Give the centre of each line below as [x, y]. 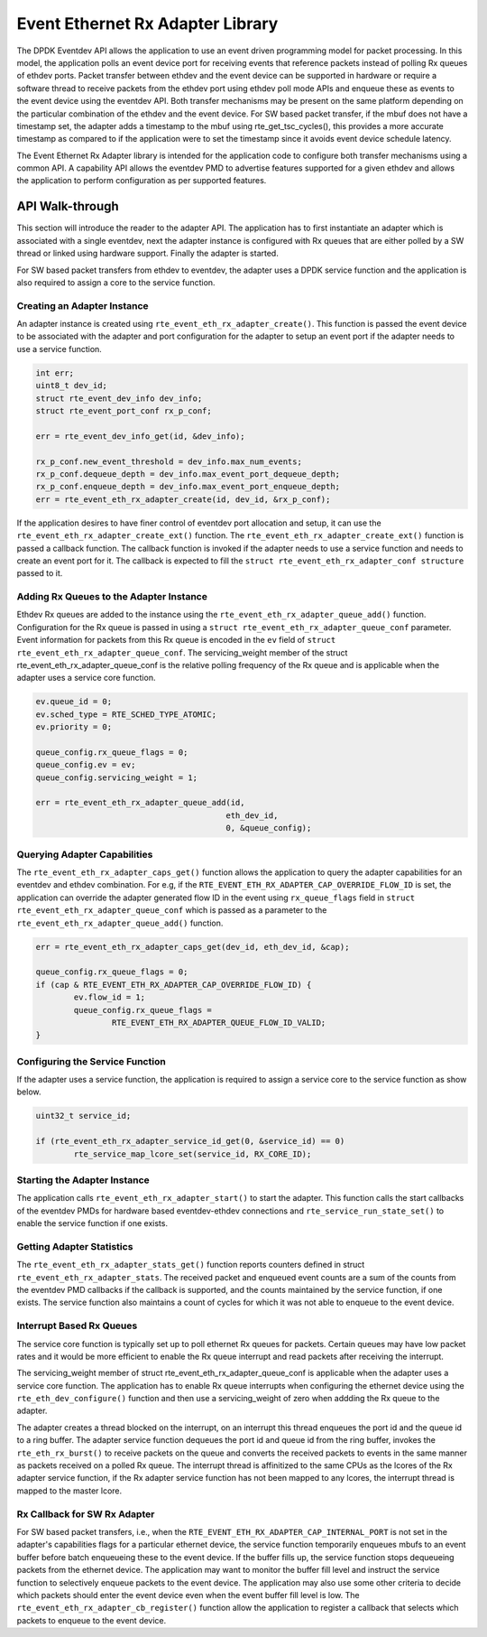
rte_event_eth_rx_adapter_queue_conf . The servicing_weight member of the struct [182, 652]
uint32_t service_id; [83, 1116]
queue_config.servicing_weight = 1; [117, 777]
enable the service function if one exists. [92, 1223]
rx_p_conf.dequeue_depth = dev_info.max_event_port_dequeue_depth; [188, 474]
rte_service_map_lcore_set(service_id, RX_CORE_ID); [193, 1154]
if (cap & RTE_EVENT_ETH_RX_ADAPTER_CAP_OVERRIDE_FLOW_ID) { [174, 985]
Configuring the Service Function [91, 1061]
